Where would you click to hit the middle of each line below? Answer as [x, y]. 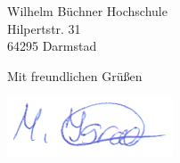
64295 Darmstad [52, 46]
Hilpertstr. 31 [44, 28]
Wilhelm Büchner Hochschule [87, 11]
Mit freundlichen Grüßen [75, 75]
